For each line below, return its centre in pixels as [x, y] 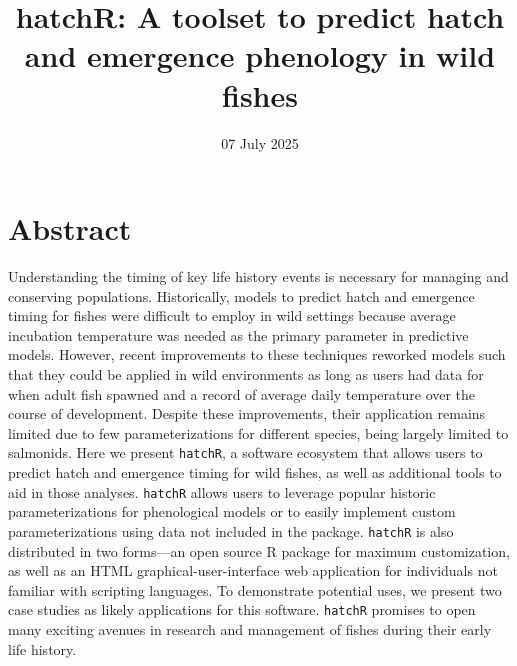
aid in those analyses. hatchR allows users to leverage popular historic [222, 491]
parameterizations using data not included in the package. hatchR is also [231, 530]
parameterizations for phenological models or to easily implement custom [232, 511]
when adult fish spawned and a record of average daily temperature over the [242, 393]
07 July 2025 [260, 142]
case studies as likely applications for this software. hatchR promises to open [242, 609]
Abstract [70, 228]
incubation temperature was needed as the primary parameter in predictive [238, 334]
